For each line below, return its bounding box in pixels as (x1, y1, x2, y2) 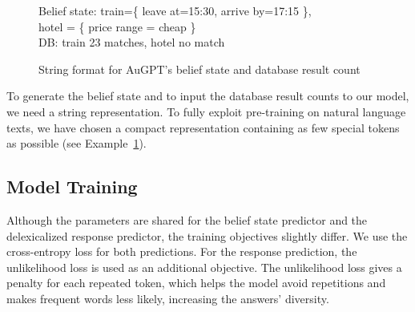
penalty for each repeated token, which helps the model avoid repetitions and (6, 274, 386, 291)
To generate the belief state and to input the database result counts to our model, (6, 87, 409, 104)
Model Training (6, 174, 138, 199)
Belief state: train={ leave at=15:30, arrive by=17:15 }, (38, 2, 312, 18)
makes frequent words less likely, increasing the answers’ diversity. (6, 290, 329, 306)
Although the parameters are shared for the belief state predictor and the (6, 211, 368, 228)
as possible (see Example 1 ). (6, 135, 147, 152)
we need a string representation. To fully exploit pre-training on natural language (6, 103, 406, 120)
